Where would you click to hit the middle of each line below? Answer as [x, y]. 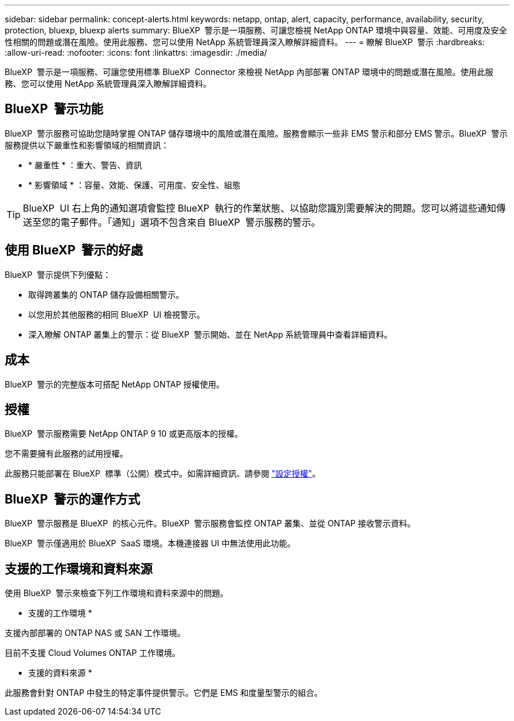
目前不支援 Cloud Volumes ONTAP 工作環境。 [93, 653]
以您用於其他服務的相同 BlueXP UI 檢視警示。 [117, 314]
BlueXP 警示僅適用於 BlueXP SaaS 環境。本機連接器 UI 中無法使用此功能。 [150, 543]
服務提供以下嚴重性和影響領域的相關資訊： [87, 145]
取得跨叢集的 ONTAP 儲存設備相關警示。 [106, 294]
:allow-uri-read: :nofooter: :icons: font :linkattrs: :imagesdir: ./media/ [136, 52]
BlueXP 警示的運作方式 [72, 499]
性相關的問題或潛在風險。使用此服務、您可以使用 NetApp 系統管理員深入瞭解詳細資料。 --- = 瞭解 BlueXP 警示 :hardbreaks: [245, 42]
